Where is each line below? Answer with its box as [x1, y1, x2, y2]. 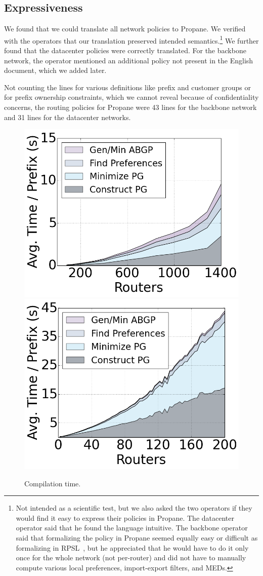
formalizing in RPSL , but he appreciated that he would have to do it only [16, 542, 249, 553]
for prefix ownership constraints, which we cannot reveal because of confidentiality [4, 92, 259, 102]
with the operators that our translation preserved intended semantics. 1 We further [4, 33, 259, 46]
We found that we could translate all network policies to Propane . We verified [4, 23, 246, 34]
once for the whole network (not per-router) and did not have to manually [16, 552, 246, 563]
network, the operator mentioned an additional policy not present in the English [4, 55, 253, 65]
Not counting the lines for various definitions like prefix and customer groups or [4, 82, 251, 92]
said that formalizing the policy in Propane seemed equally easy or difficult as [16, 532, 258, 543]
